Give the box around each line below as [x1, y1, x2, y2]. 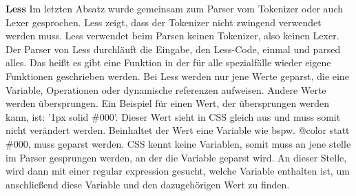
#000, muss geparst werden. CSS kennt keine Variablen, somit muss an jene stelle [6, 136, 351, 150]
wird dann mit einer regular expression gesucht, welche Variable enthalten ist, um [6, 164, 350, 178]
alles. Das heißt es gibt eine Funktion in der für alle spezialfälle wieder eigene [6, 55, 331, 70]
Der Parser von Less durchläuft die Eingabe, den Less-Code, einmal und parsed [6, 41, 341, 56]
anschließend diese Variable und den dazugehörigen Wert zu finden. [6, 177, 290, 191]
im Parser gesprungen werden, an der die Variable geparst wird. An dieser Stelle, [6, 150, 347, 164]
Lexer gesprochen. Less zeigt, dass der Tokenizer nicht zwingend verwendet [6, 14, 322, 29]
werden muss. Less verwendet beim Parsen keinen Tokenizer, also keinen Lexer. [6, 28, 339, 43]
